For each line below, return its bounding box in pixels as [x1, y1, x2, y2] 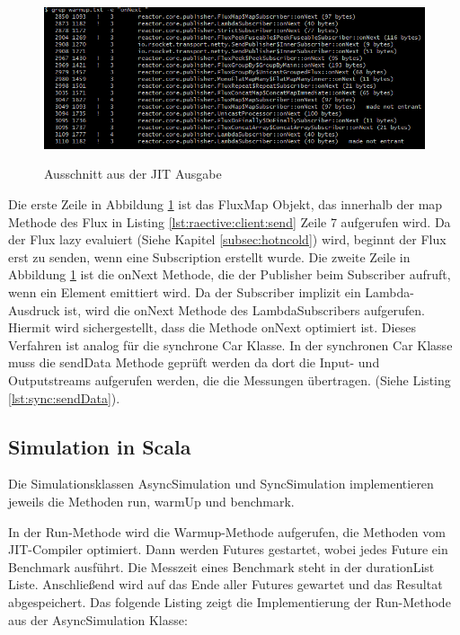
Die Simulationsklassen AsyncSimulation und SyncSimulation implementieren [8, 474, 434, 493]
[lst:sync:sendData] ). [8, 388, 120, 407]
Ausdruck [8, 300, 60, 319]
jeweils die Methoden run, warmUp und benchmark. [8, 491, 295, 510]
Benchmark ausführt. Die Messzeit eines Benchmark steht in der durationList [8, 557, 435, 576]
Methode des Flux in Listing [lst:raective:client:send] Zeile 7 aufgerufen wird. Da [8, 212, 451, 231]
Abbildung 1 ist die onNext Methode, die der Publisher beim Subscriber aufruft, [8, 265, 451, 284]
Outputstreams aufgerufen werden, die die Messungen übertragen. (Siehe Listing [8, 370, 451, 389]
